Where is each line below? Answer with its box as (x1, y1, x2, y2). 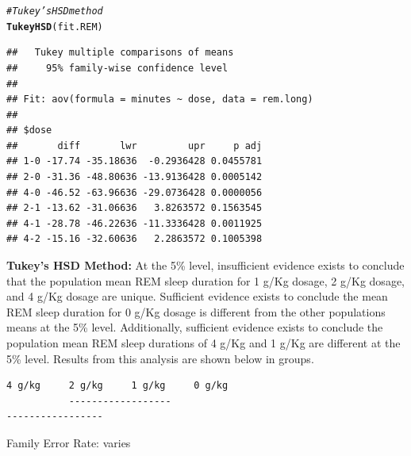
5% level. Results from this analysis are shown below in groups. (6, 350, 314, 366)
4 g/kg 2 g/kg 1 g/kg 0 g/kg (6, 380, 229, 392)
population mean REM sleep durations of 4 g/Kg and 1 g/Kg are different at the (6, 335, 401, 351)
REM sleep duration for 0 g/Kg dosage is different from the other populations (6, 303, 386, 320)
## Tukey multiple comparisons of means (6, 47, 234, 59)
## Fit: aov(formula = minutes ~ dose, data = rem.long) (6, 94, 313, 105)
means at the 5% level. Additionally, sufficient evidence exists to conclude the (6, 319, 383, 335)
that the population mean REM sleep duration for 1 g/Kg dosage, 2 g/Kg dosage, (6, 272, 405, 289)
